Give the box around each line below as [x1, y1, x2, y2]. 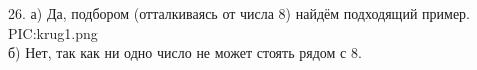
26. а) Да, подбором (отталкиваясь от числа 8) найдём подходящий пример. [8, 3, 470, 23]
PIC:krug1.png [8, 22, 98, 43]
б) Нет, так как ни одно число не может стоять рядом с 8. [8, 42, 362, 63]
